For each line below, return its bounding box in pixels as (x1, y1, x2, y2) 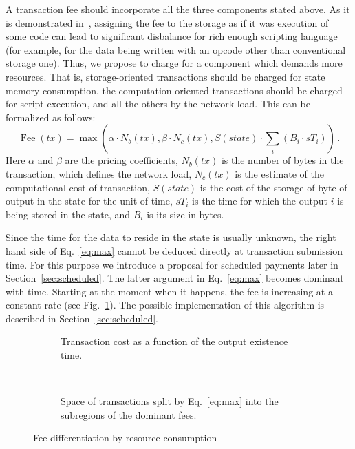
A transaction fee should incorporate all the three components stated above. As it (6, 2, 350, 16)
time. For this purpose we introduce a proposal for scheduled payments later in (6, 257, 338, 271)
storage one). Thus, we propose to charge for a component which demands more (6, 56, 343, 70)
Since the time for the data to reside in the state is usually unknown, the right (6, 230, 336, 244)
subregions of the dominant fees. (61, 407, 197, 421)
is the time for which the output (192, 194, 327, 208)
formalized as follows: (6, 109, 96, 124)
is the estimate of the (235, 166, 324, 180)
